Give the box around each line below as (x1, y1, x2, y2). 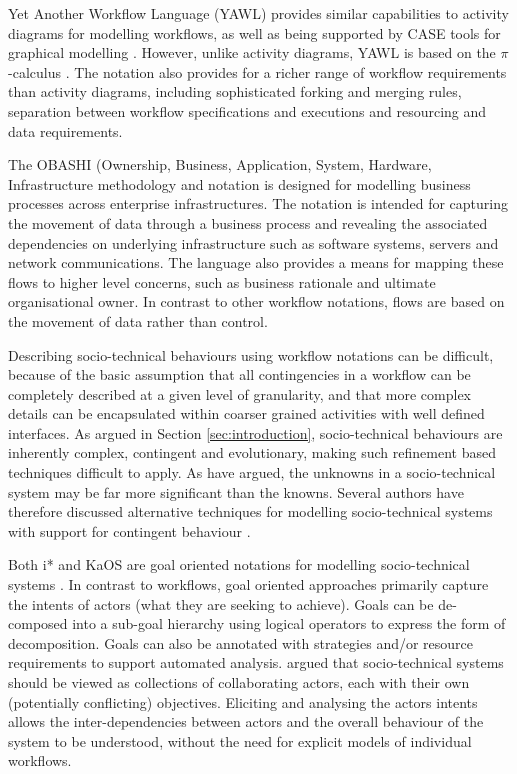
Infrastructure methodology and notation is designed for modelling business (8, 173, 471, 194)
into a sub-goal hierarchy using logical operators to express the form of (72, 613, 506, 634)
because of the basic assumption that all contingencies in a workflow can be (8, 364, 471, 385)
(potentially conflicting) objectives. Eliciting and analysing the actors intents (8, 691, 478, 712)
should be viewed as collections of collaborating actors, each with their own (8, 672, 470, 692)
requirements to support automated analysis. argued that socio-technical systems (8, 652, 504, 673)
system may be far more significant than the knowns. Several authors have (8, 481, 464, 502)
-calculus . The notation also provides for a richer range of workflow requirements (8, 61, 507, 82)
